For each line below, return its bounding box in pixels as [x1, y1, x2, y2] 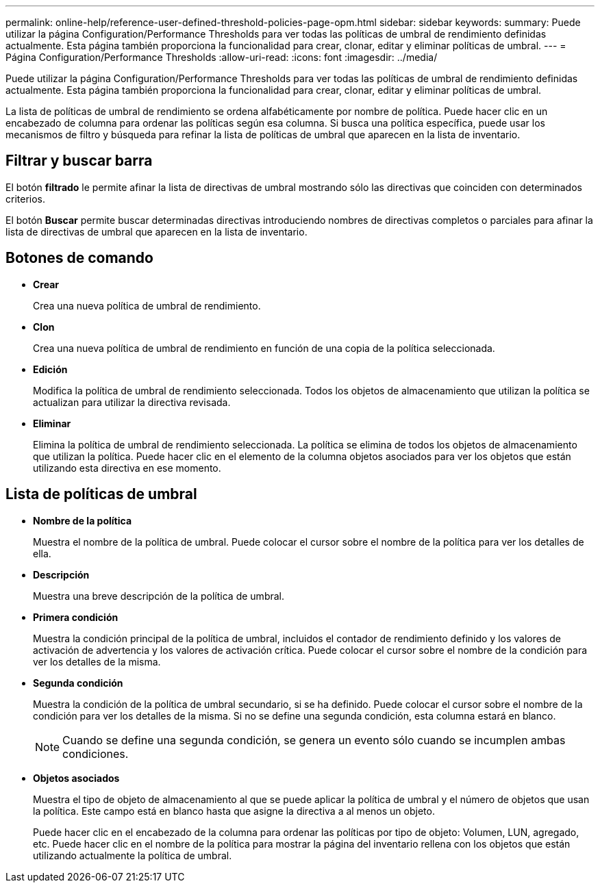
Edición [33, 363, 68, 375]
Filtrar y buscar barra [5, 152, 153, 170]
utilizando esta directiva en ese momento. [33, 461, 221, 474]
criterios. [5, 192, 46, 205]
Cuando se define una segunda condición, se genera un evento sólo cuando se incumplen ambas [62, 733, 566, 747]
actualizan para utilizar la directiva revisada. [33, 396, 231, 408]
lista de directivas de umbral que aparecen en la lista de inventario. [5, 225, 308, 238]
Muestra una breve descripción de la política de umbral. [33, 589, 285, 602]
